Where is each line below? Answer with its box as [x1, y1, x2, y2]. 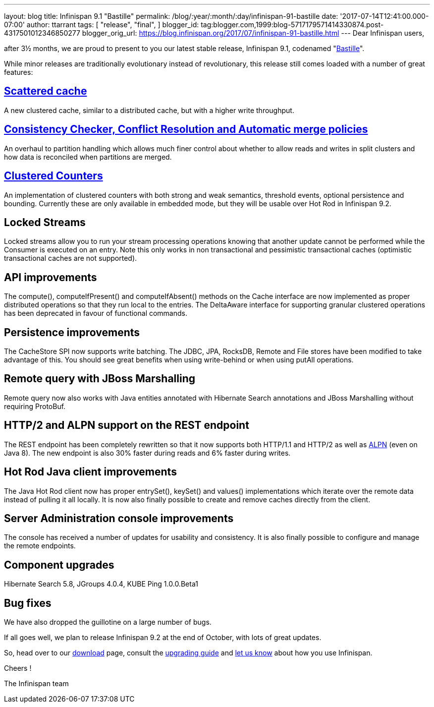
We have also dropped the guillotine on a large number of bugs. [4, 618, 212, 627]
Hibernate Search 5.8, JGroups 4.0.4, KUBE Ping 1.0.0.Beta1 [4, 580, 198, 589]
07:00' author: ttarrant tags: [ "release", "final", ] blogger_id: [4, 20, 199, 29]
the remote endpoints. [4, 541, 76, 550]
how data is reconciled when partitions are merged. [4, 152, 172, 161]
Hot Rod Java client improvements [4, 466, 177, 478]
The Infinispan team [4, 679, 69, 688]
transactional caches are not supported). [4, 254, 137, 263]
